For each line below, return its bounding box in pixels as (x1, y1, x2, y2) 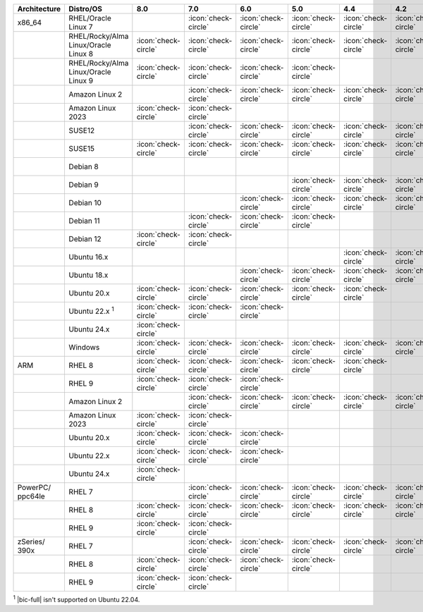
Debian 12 (68, 234, 102, 243)
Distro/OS (68, 4, 102, 13)
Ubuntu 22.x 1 (68, 305, 114, 317)
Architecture (17, 4, 61, 13)
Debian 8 (68, 162, 99, 171)
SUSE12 (68, 126, 95, 135)
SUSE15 (68, 144, 95, 153)
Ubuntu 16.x (68, 252, 109, 262)
